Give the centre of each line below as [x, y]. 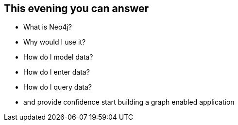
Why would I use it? [55, 42]
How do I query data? [58, 87]
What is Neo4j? [48, 27]
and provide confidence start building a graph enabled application [129, 102]
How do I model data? [58, 57]
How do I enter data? [57, 72]
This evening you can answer [76, 8]
